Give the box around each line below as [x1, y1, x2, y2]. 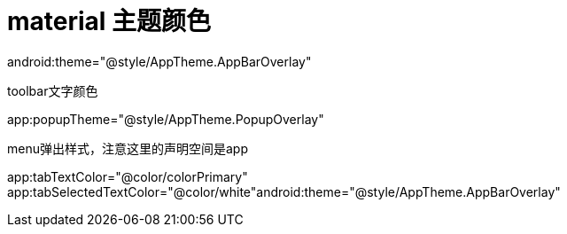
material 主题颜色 [7, 6, 212, 36]
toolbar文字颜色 [7, 82, 98, 98]
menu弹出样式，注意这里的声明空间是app [7, 140, 248, 156]
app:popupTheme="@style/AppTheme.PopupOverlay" [7, 111, 324, 127]
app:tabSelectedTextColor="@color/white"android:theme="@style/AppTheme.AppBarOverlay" [7, 183, 561, 199]
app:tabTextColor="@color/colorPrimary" [7, 168, 248, 184]
